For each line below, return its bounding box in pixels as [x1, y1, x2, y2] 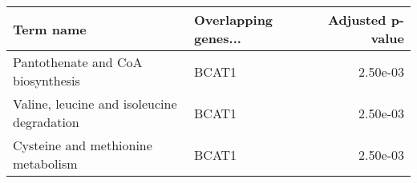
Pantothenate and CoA [13, 53, 143, 71]
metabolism [13, 154, 78, 173]
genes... [194, 29, 241, 47]
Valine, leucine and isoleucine [13, 94, 177, 113]
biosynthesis [13, 71, 80, 90]
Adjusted [327, 10, 387, 29]
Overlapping [194, 10, 273, 29]
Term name [13, 19, 87, 38]
